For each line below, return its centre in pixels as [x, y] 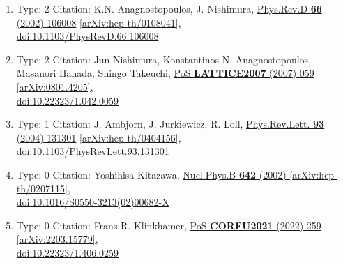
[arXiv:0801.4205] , [55, 86]
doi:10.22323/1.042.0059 [68, 100]
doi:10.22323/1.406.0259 [68, 252]
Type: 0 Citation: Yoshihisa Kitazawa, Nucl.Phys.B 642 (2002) [151, 174]
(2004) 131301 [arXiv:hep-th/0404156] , [99, 137]
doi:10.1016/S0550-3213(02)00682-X [93, 202]
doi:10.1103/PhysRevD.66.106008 [87, 36]
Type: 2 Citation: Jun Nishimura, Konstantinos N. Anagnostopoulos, [164, 59]
